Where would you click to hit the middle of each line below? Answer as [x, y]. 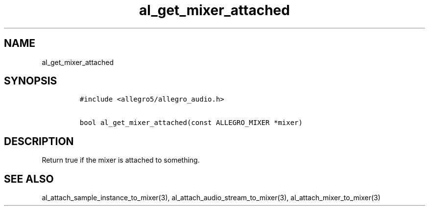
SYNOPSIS [31, 81]
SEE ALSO [29, 179]
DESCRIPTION [39, 141]
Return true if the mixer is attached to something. [121, 160]
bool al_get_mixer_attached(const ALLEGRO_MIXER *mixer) [191, 123]
